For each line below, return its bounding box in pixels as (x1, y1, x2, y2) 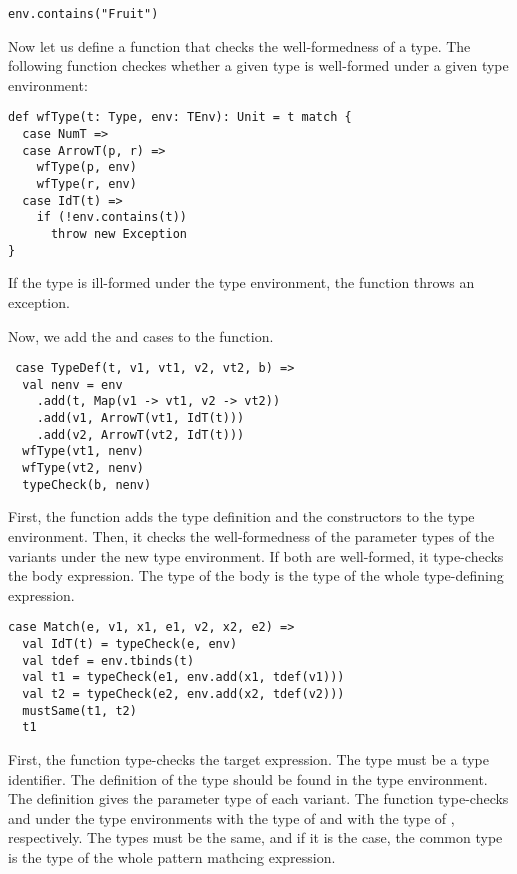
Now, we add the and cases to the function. (8, 325, 274, 346)
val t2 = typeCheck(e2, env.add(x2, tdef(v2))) (22, 686, 345, 701)
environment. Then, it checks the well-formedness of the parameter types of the (8, 525, 495, 546)
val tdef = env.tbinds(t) (22, 653, 195, 668)
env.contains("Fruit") (8, 7, 159, 21)
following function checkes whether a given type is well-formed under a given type (8, 55, 509, 76)
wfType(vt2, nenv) (22, 461, 145, 476)
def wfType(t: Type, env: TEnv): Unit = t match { (8, 110, 352, 125)
